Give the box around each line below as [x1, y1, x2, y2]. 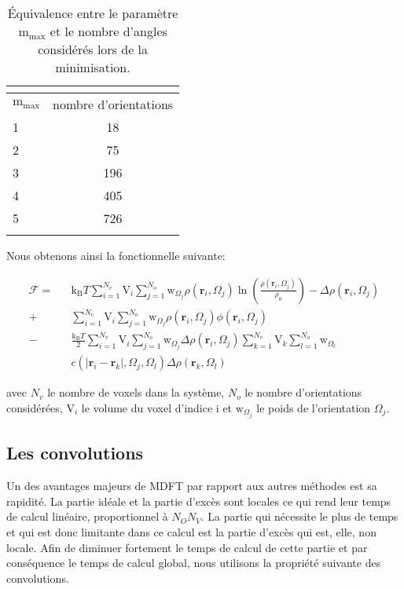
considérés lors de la [38, 40, 149, 58]
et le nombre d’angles [50, 22, 167, 40]
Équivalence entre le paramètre [7, 4, 178, 22]
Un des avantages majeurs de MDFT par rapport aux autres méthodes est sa [6, 477, 377, 494]
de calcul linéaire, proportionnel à [6, 508, 168, 525]
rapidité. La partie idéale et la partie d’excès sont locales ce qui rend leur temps [6, 492, 391, 509]
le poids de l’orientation [256, 399, 371, 415]
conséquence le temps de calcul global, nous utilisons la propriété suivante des [6, 554, 381, 571]
